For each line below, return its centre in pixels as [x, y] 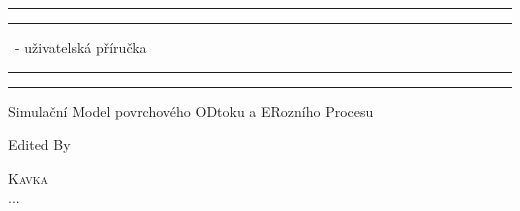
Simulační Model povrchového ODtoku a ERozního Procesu [191, 110]
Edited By [39, 144]
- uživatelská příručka [80, 47]
